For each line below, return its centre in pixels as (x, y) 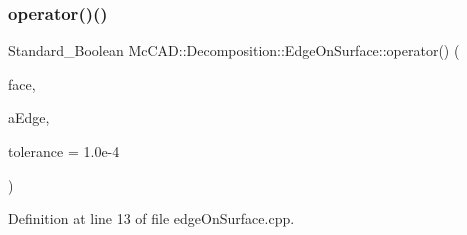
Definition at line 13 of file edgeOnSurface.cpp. (151, 218)
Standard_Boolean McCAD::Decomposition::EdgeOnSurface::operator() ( (234, 50)
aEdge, (29, 117)
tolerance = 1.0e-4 (64, 151)
